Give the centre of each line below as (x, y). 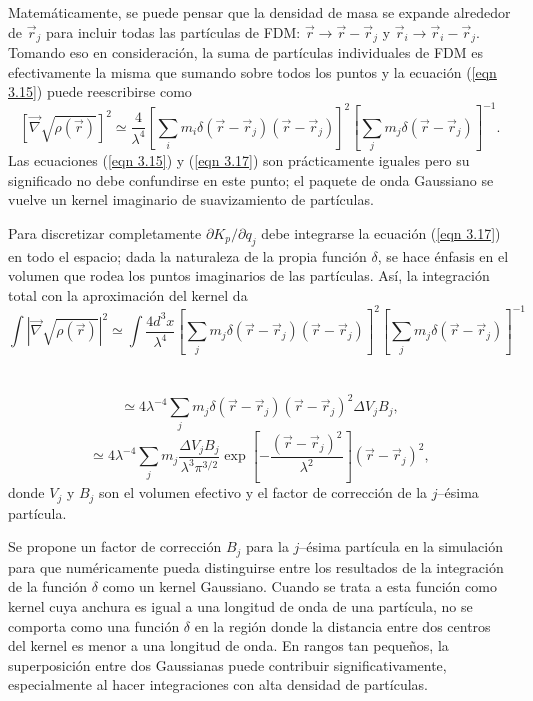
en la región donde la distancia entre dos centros (342, 625)
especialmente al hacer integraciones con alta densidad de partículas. (218, 684)
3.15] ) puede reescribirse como (100, 91)
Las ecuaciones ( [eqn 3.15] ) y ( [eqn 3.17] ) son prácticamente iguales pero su (239, 159)
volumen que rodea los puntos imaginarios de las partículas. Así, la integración (249, 275)
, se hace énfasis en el (443, 255)
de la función (47, 586)
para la (267, 546)
